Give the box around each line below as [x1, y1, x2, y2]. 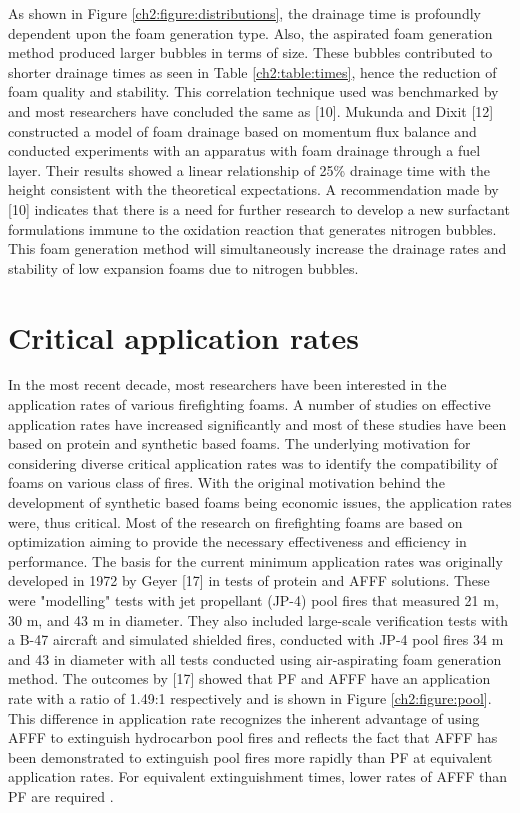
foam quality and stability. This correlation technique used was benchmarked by [8, 81, 499, 102]
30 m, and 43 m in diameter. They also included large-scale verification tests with [8, 609, 509, 630]
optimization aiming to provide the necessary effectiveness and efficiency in [8, 531, 467, 552]
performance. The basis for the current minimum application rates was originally [8, 550, 503, 571]
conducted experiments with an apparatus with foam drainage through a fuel [8, 140, 481, 161]
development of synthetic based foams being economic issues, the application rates [8, 492, 512, 512]
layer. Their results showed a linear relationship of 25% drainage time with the [8, 159, 490, 180]
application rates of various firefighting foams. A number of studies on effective [8, 394, 491, 415]
